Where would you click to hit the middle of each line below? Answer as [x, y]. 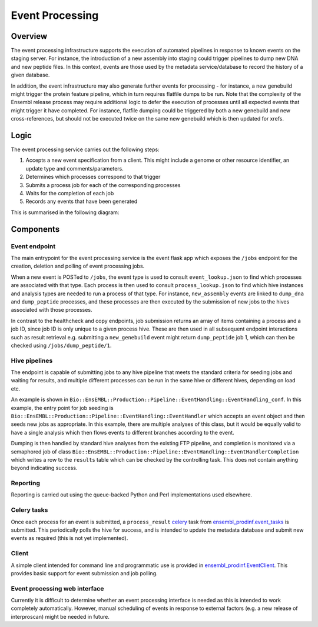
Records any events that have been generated [82, 201]
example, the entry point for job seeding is [62, 408]
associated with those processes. [52, 310]
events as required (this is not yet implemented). [69, 538]
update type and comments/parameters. [74, 168]
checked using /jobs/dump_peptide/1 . [61, 345]
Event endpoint [33, 246]
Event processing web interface [57, 588]
